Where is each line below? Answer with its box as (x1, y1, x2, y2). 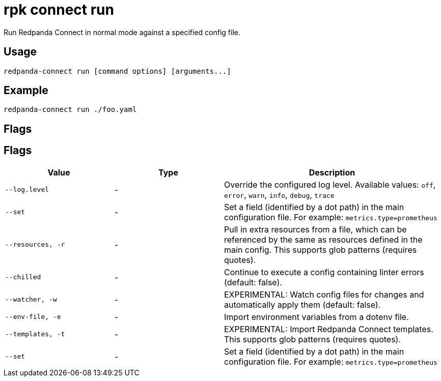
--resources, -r (5, 241, 65, 249)
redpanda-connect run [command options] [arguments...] (4, 67, 231, 75)
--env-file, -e (5, 313, 61, 321)
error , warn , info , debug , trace (224, 189, 335, 200)
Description (309, 167, 355, 178)
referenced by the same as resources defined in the (224, 234, 423, 245)
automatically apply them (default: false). (224, 299, 381, 310)
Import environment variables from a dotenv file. (224, 311, 409, 322)
